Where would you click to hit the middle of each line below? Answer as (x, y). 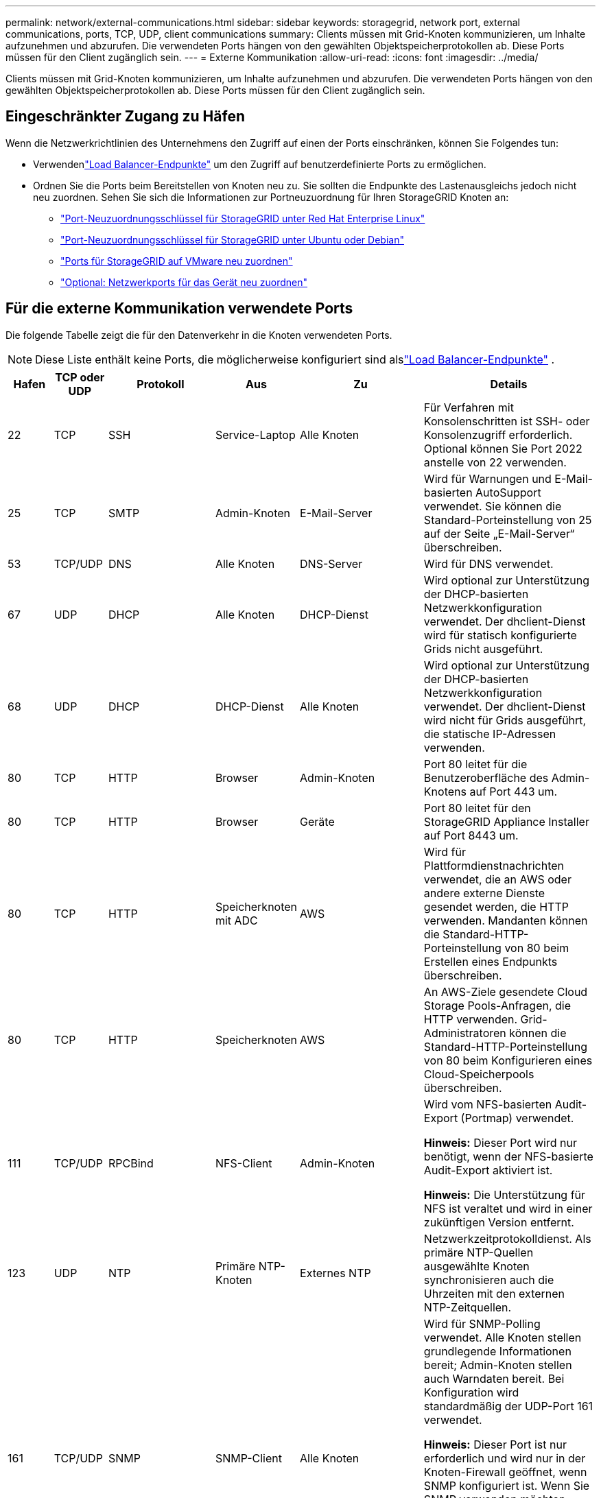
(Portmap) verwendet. (517, 1118)
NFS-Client (244, 1163)
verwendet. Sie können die (493, 506)
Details (509, 384)
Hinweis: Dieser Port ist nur (495, 1444)
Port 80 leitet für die (475, 764)
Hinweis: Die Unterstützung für (505, 1194)
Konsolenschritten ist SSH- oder (507, 421)
